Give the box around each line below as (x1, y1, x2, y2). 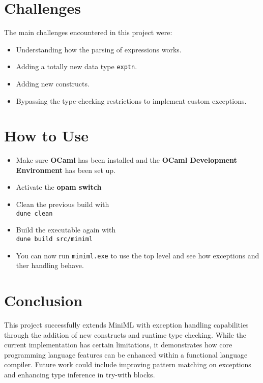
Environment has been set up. (16, 164, 116, 175)
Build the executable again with (16, 224, 116, 235)
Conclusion (4, 290, 83, 310)
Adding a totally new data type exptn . (16, 61, 137, 72)
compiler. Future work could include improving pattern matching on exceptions (4, 359, 251, 370)
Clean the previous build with (16, 199, 109, 210)
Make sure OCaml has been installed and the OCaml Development (16, 155, 237, 165)
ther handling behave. (16, 260, 84, 271)
